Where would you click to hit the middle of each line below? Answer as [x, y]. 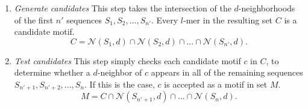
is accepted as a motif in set [216, 84]
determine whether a [52, 72]
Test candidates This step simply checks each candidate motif [127, 60]
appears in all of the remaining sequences [227, 72]
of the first [34, 19]
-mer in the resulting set [228, 19]
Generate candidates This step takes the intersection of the [123, 8]
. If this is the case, [120, 84]
